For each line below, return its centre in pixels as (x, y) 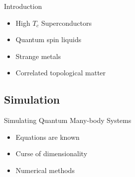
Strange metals (38, 56)
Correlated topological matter (61, 73)
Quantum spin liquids (48, 39)
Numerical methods (45, 170)
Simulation (32, 99)
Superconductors (67, 23)
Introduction (23, 6)
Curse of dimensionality (51, 153)
